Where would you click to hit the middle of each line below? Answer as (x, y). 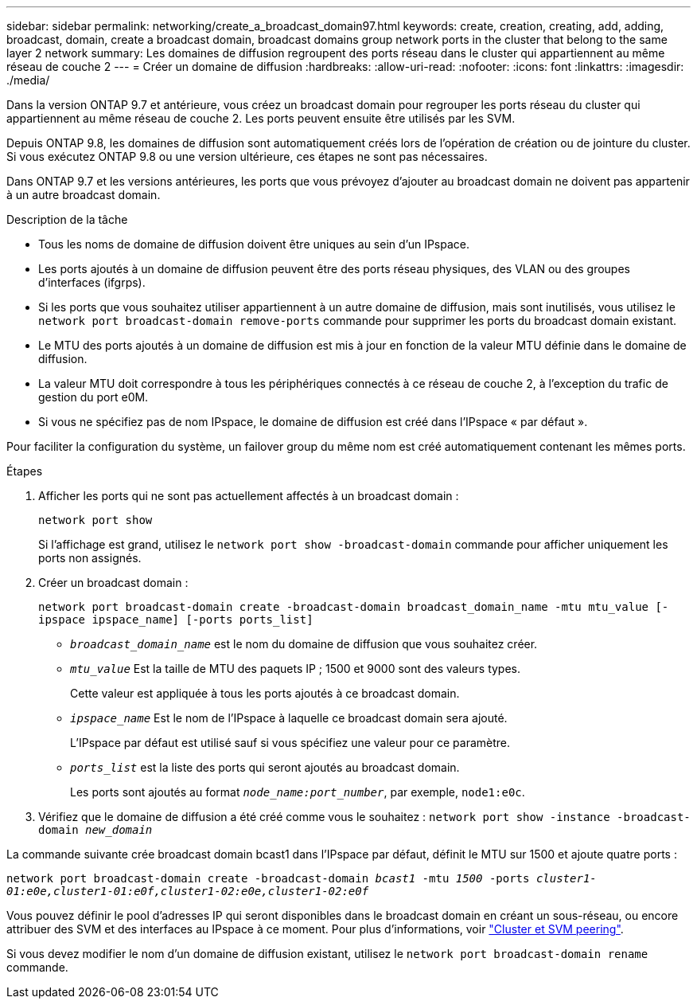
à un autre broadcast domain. (84, 195)
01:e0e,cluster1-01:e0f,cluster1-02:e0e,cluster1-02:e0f (188, 891)
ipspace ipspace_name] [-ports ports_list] (176, 620)
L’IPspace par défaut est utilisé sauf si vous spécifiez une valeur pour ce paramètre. (290, 743)
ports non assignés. (90, 558)
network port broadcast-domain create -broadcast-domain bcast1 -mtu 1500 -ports (268, 878)
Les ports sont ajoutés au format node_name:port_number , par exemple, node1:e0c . (298, 792)
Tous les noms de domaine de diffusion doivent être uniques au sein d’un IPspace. (254, 244)
